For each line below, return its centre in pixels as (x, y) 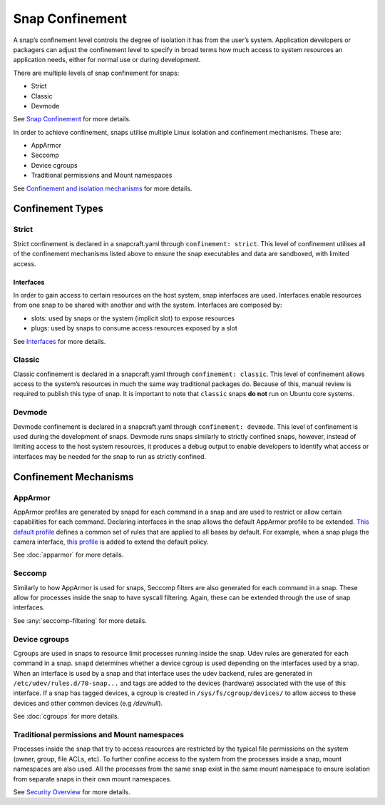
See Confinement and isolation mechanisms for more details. (103, 188)
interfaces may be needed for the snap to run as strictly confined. (110, 456)
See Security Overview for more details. (72, 791)
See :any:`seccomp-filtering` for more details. (80, 620)
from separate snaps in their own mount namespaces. (92, 779)
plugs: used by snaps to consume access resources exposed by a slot (134, 328)
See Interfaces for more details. (60, 341)
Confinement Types (58, 209)
